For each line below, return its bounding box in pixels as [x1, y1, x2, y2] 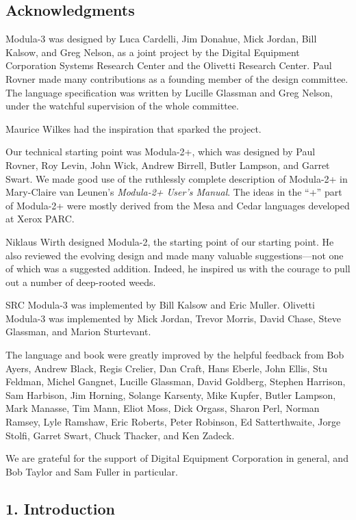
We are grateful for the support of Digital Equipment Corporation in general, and [5, 451, 348, 465]
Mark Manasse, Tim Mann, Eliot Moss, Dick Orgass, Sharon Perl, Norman [5, 401, 320, 415]
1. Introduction [5, 497, 115, 519]
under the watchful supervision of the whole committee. [5, 99, 239, 113]
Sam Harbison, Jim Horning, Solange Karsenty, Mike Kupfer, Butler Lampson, [5, 387, 336, 402]
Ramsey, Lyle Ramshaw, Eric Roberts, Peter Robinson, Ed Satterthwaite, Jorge [5, 415, 341, 429]
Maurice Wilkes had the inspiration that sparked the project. [5, 121, 262, 135]
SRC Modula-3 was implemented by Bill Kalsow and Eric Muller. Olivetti [5, 298, 315, 312]
